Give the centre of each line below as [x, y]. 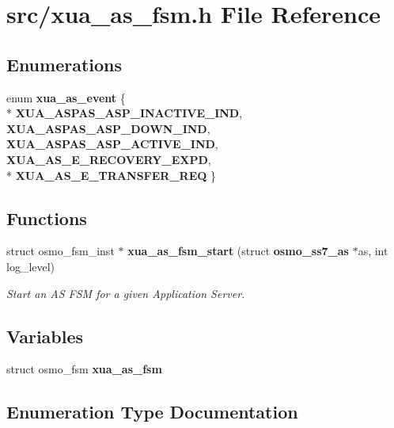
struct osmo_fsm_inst [61, 251]
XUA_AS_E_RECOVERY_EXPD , [109, 159]
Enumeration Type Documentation [152, 412]
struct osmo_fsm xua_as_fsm [84, 369]
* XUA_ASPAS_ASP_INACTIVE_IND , [125, 113]
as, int [373, 251]
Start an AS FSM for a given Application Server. [126, 293]
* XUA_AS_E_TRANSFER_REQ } [111, 175]
